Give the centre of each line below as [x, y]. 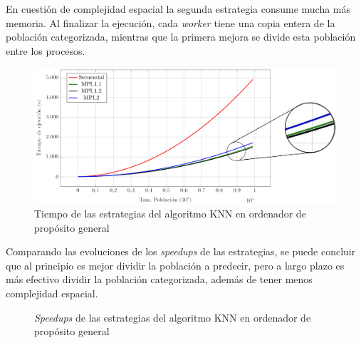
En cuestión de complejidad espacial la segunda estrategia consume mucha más [178, 9]
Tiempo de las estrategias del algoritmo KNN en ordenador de [170, 214]
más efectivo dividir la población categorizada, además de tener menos [159, 279]
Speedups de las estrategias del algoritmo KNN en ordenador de [173, 317]
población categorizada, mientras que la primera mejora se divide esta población [181, 37]
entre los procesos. [46, 50]
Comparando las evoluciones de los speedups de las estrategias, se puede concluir [181, 251]
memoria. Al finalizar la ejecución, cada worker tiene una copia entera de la [171, 22]
